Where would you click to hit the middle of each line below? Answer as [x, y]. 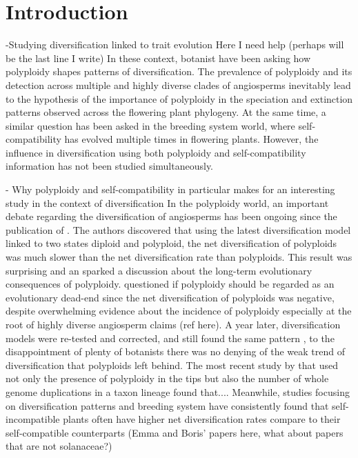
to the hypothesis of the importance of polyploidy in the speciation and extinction [179, 98]
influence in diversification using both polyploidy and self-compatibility [156, 152]
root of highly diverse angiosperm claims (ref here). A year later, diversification [173, 324]
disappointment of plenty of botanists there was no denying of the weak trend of [175, 351]
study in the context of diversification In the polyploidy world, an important [167, 202]
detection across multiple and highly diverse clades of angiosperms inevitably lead [178, 84]
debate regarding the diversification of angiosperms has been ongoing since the [171, 216]
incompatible [33, 419]
